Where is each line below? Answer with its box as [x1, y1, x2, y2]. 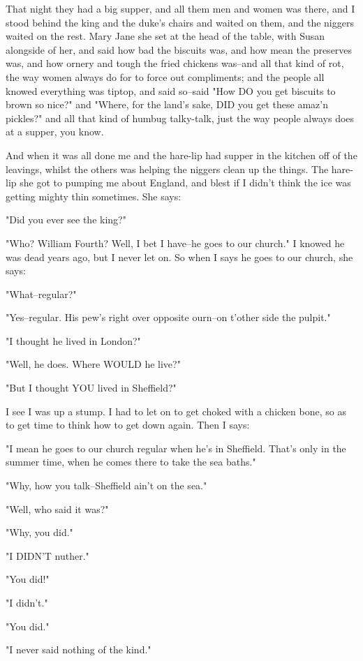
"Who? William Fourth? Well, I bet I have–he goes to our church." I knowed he [6, 235, 345, 250]
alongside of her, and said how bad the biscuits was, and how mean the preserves [6, 42, 353, 57]
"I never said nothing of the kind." [6, 642, 151, 657]
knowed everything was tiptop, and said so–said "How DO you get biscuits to [6, 83, 336, 98]
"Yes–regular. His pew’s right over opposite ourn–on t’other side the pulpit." [6, 310, 331, 325]
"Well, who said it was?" [6, 501, 109, 516]
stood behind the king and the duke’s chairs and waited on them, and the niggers [6, 15, 354, 29]
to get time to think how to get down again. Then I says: [6, 417, 250, 432]
